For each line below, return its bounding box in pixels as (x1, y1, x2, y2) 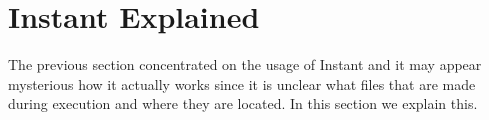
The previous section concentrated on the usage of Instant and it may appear (8, 54, 482, 75)
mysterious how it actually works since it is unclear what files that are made (8, 73, 476, 94)
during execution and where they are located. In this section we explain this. (8, 93, 478, 114)
